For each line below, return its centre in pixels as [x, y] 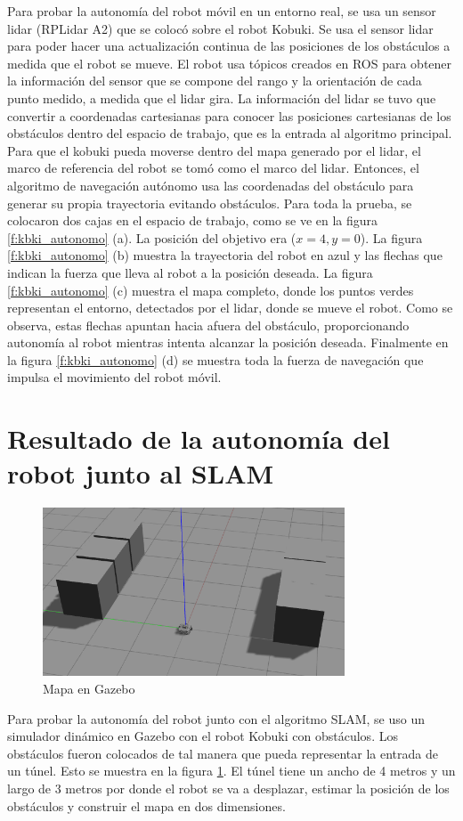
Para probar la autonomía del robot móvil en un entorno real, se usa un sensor [222, 11]
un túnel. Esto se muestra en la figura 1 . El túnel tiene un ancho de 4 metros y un [231, 771]
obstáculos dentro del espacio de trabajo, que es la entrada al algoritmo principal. [230, 133]
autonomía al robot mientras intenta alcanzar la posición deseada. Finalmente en [228, 342]
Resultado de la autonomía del [199, 439]
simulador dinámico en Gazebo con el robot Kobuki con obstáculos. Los [203, 736]
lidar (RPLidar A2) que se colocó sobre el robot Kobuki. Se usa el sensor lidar [220, 28]
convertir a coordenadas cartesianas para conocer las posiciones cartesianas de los [229, 115]
